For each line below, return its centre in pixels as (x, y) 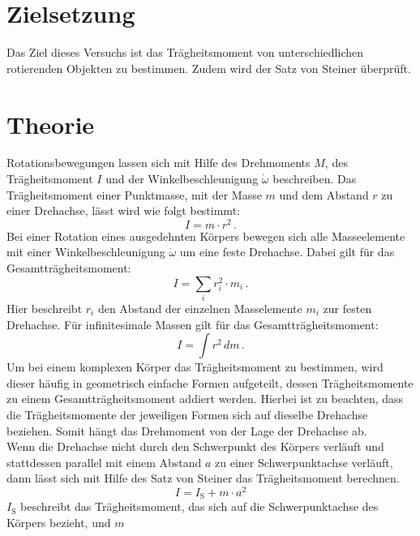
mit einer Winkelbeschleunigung (86, 252)
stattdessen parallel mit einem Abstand (104, 462)
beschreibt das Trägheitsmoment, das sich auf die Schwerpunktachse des (199, 506)
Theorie (51, 124)
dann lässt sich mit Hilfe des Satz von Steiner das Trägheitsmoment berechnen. (203, 478)
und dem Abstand (324, 194)
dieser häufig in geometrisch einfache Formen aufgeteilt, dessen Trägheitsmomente (210, 382)
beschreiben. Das (315, 179)
